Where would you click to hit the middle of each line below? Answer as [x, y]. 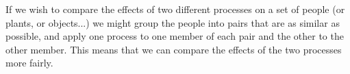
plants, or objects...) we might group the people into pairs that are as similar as [173, 22]
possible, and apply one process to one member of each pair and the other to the [175, 36]
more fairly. [29, 63]
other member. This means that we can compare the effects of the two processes [174, 49]
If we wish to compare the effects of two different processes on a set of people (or [175, 9]
